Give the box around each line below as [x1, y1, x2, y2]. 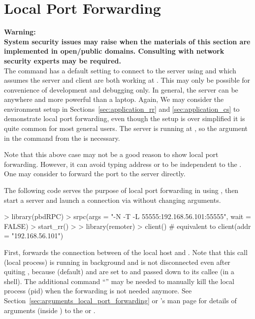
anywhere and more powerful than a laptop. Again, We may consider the [4, 94, 224, 104]
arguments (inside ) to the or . [4, 305, 96, 315]
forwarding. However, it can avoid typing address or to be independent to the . [4, 159, 242, 169]
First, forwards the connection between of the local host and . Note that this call [4, 247, 248, 257]
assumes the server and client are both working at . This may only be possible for [4, 75, 251, 85]
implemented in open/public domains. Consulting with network [4, 46, 224, 56]
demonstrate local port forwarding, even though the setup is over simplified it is [4, 113, 245, 124]
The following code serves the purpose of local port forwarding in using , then [4, 185, 239, 195]
